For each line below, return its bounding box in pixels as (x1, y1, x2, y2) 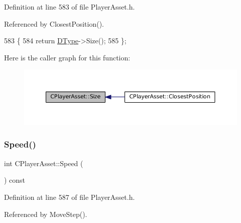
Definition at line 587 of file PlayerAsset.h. (4, 191, 135, 202)
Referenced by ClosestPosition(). (4, 18, 104, 29)
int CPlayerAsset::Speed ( (4, 158, 83, 168)
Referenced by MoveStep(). (4, 208, 87, 219)
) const (4, 175, 26, 185)
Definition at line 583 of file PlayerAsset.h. (4, 2, 135, 12)
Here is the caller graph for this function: (4, 52, 131, 62)
